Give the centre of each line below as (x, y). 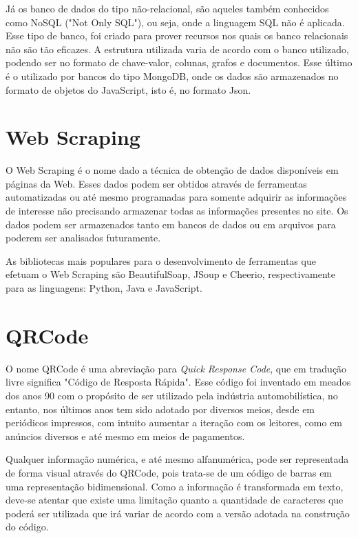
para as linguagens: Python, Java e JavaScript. (104, 288)
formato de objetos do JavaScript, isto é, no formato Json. (128, 89)
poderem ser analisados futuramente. (83, 238)
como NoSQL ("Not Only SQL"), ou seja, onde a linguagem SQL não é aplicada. (175, 22)
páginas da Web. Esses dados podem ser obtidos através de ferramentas (156, 183)
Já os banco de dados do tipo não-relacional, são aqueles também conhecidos (167, 8)
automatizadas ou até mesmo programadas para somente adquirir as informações (176, 197)
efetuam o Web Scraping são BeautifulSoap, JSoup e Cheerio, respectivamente (170, 274)
